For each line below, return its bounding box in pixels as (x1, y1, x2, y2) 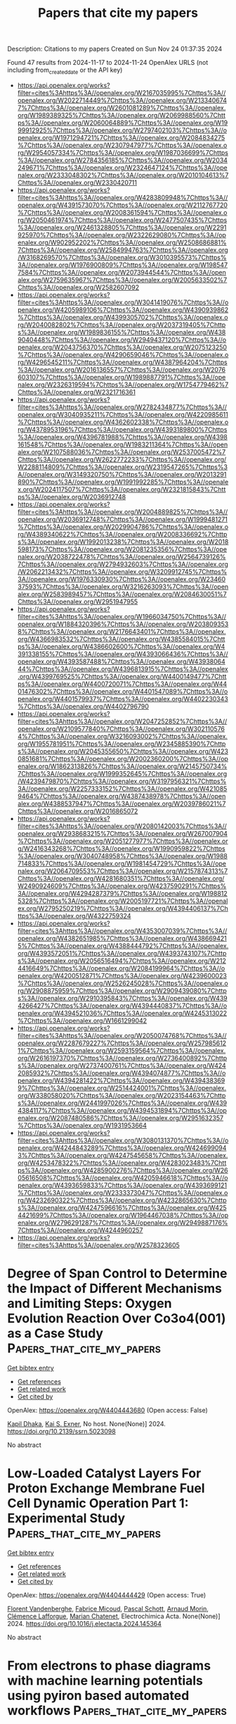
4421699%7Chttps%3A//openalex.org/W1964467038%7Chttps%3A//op (17, 1211, 229, 1219)
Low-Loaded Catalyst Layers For (7, 1466, 202, 1482)
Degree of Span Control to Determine (7, 1266, 228, 1282)
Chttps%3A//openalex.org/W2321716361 (17, 387, 136, 396)
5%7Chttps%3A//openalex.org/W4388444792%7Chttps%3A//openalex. (17, 942, 229, 950)
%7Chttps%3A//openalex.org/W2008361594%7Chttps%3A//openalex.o (17, 208, 228, 216)
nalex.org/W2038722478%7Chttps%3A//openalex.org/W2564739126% (17, 552, 226, 561)
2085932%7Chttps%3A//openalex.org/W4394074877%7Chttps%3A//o (17, 1068, 226, 1077)
